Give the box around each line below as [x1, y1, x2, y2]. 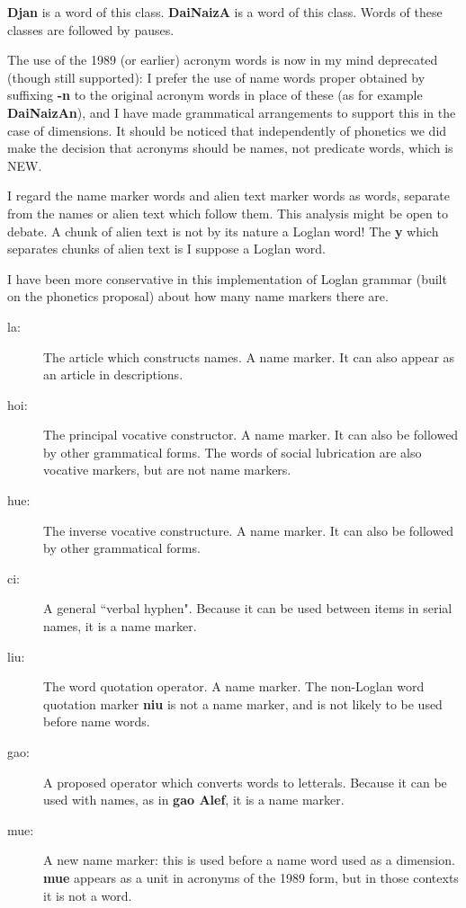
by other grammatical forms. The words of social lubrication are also [43, 442, 422, 461]
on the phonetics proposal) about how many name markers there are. [7, 287, 389, 306]
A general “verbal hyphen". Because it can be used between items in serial [43, 599, 453, 618]
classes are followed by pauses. [7, 20, 175, 39]
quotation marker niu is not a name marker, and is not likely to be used [43, 694, 443, 713]
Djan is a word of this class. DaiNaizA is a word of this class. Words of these [7, 3, 443, 21]
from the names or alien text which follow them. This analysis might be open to [7, 203, 448, 222]
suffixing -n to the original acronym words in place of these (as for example [7, 85, 423, 104]
